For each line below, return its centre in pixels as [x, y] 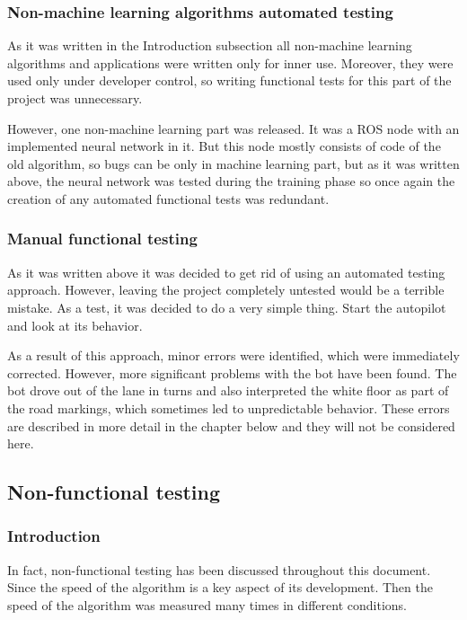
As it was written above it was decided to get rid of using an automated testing [226, 272]
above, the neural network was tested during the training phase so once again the [231, 181]
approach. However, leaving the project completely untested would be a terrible [226, 290]
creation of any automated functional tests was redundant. [168, 198]
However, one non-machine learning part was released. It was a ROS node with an [233, 128]
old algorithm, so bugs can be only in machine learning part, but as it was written [233, 163]
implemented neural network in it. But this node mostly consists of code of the [224, 146]
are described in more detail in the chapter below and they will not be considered [231, 425]
